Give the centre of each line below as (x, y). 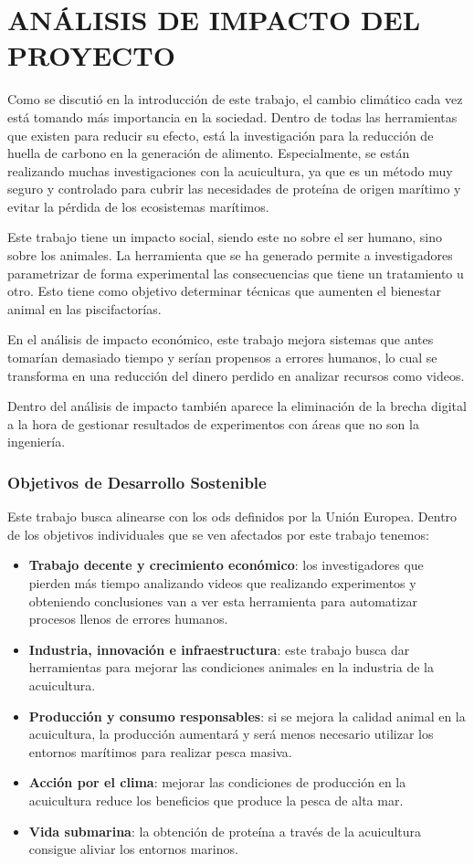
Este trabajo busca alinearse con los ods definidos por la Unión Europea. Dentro (232, 516)
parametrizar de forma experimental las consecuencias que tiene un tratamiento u (236, 273)
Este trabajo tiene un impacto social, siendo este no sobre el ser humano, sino (225, 237)
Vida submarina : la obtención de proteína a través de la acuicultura (225, 831)
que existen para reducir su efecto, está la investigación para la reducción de (221, 135)
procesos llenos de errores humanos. (128, 619)
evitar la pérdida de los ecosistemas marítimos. (138, 206)
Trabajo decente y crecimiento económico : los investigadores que (226, 565)
